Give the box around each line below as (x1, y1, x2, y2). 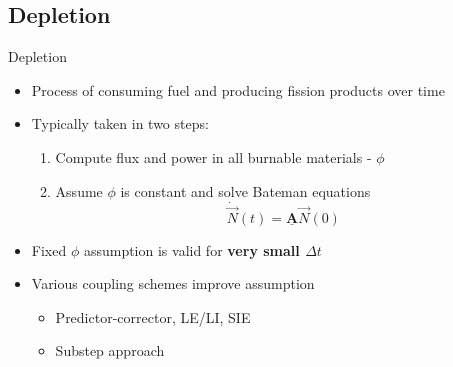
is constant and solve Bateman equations (120, 180, 371, 201)
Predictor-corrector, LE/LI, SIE (55, 306, 251, 327)
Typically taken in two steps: (31, 113, 209, 134)
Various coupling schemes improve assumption (31, 273, 315, 294)
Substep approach (55, 340, 165, 361)
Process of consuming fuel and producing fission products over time (31, 79, 445, 100)
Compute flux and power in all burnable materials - (55, 146, 372, 167)
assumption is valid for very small (83, 239, 300, 260)
